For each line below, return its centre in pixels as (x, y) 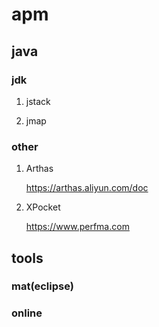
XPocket (43, 207)
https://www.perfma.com (77, 227)
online (27, 313)
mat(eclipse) (42, 286)
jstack (38, 101)
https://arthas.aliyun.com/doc (87, 188)
